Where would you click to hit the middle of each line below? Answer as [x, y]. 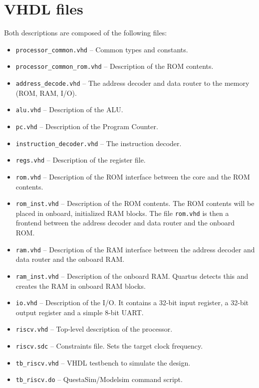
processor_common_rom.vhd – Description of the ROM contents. [115, 66]
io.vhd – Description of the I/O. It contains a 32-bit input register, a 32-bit [132, 302]
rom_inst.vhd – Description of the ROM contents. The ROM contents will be [135, 203]
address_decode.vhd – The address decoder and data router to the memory [132, 83]
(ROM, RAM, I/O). [46, 93]
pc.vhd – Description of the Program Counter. [87, 126]
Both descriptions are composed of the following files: [86, 33]
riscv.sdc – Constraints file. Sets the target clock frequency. [109, 346]
